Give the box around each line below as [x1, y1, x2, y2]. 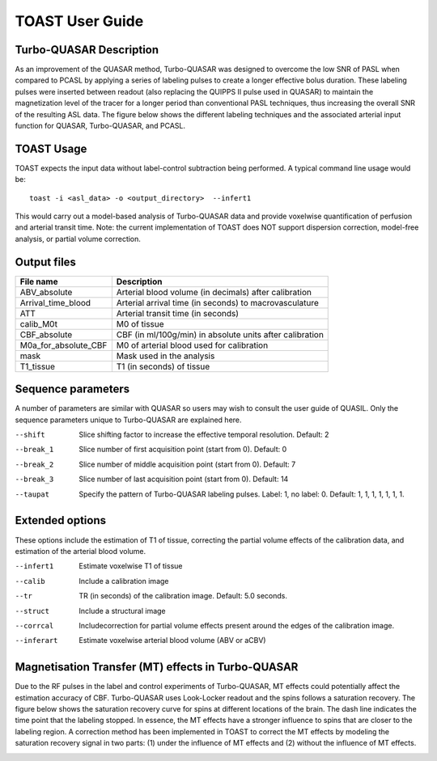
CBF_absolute [19, 328, 73, 340]
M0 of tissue [116, 318, 165, 329]
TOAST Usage [15, 142, 87, 155]
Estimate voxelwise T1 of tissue [78, 561, 183, 571]
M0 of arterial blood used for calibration [116, 340, 269, 351]
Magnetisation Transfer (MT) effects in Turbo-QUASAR [15, 660, 299, 674]
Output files [15, 255, 77, 268]
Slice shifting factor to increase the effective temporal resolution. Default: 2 [78, 429, 329, 440]
